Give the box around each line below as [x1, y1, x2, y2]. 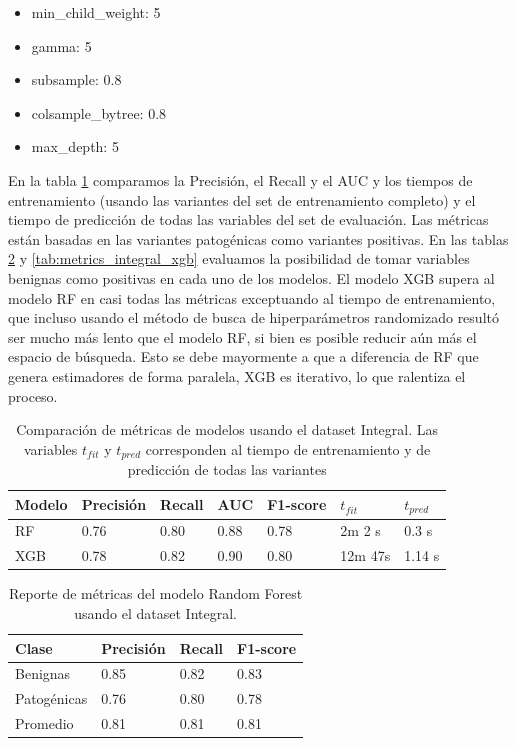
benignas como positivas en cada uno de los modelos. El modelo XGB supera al [8, 267, 495, 288]
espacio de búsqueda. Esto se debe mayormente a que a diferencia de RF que [8, 346, 479, 367]
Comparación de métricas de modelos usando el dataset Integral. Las [16, 419, 439, 440]
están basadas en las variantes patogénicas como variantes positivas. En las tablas [8, 228, 509, 249]
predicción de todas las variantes [127, 459, 327, 480]
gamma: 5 [31, 35, 92, 56]
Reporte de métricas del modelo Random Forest [8, 583, 303, 604]
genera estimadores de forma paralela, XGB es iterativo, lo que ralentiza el [8, 365, 466, 386]
